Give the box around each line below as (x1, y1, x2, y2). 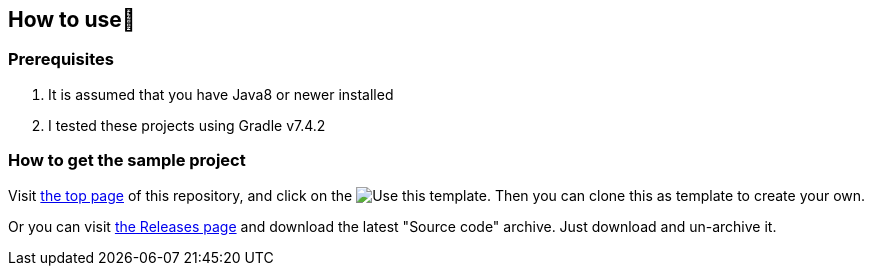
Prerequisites (8, 49, 114, 70)
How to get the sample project (8, 150, 246, 171)
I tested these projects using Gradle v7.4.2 (48, 116, 326, 134)
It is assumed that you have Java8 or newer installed (48, 85, 394, 103)
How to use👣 (8, 7, 136, 32)
